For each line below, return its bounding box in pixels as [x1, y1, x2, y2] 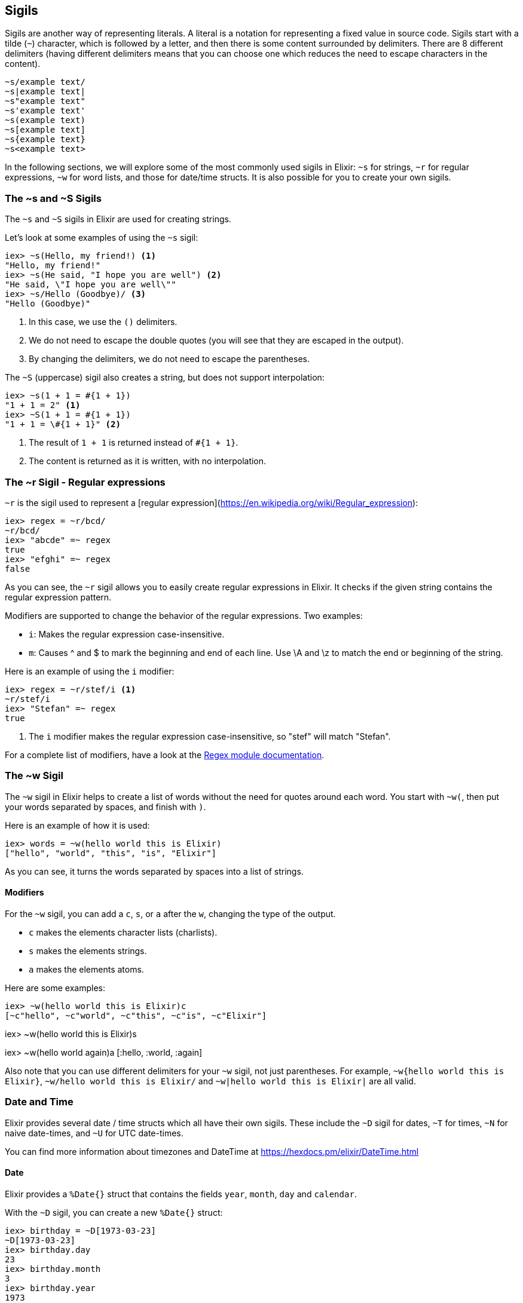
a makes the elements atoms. [29, 964, 144, 974]
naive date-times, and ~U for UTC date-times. [5, 1127, 183, 1138]
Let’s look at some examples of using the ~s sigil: [5, 232, 198, 243]
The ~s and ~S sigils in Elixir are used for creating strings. [5, 214, 231, 225]
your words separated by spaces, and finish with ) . [5, 801, 206, 812]
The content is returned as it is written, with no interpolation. [29, 456, 267, 467]
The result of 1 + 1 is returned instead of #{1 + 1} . [29, 437, 238, 448]
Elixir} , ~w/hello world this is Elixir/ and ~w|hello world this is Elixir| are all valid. [5, 1075, 416, 1086]
